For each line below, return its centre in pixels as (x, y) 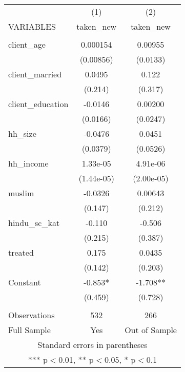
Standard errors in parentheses (92, 345)
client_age (27, 44)
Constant (25, 282)
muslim (21, 193)
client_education (38, 104)
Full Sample (29, 330)
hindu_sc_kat (34, 223)
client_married (35, 74)
